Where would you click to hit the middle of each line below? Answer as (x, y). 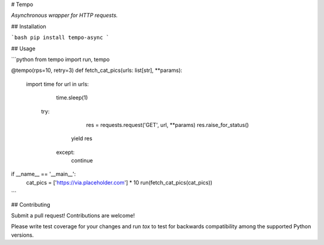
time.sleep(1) (72, 98)
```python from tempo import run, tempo (61, 59)
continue (82, 161)
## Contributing (31, 204)
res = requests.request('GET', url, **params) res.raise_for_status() (167, 125)
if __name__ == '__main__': (43, 174)
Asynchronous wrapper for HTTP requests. (64, 16)
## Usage (23, 49)
